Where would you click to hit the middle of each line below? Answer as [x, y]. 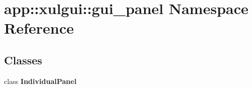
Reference [39, 28]
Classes [23, 60]
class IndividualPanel [40, 81]
